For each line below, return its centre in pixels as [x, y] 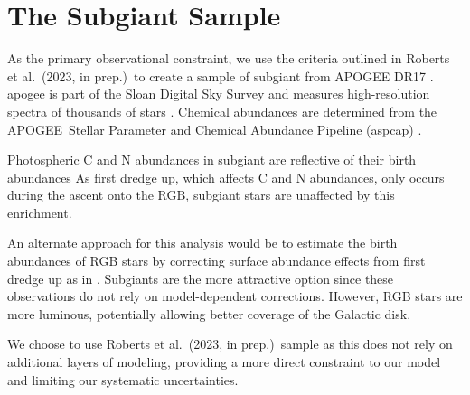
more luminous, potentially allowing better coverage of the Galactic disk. [209, 313]
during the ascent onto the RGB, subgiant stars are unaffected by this [201, 195]
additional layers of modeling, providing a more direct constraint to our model [224, 362]
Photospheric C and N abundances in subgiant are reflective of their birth [212, 160]
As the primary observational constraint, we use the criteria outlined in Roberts [229, 58]
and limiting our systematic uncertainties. [123, 379]
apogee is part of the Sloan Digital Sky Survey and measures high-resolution [219, 94]
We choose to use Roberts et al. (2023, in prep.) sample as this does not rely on [230, 344]
